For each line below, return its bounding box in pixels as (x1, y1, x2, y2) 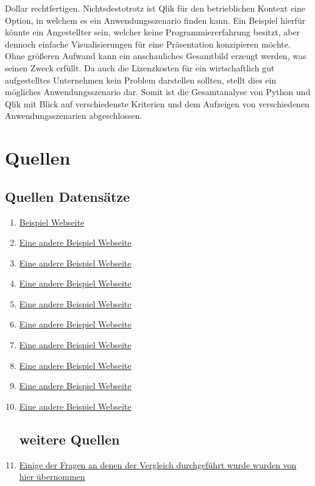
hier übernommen (19, 470, 85, 483)
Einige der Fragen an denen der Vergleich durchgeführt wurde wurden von (19, 458, 297, 471)
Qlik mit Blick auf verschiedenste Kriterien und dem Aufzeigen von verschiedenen (5, 97, 310, 110)
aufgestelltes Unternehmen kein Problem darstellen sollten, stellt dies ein (5, 73, 277, 86)
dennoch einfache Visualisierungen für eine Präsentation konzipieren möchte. (5, 37, 291, 50)
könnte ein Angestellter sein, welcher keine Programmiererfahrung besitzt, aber (5, 26, 300, 38)
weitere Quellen (19, 429, 120, 448)
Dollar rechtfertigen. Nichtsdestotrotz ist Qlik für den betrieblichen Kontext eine (5, 2, 306, 14)
